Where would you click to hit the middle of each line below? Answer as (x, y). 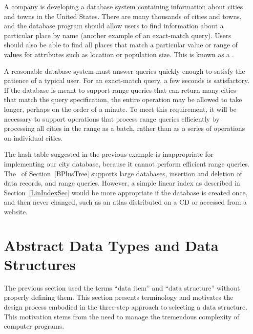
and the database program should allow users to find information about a (114, 26)
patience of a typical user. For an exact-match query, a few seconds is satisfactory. (127, 80)
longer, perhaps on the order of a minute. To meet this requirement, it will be (120, 109)
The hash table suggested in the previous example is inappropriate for (109, 154)
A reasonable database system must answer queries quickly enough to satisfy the (125, 71)
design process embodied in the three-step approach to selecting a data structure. (126, 306)
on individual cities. (33, 137)
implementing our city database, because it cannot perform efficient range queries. (127, 163)
